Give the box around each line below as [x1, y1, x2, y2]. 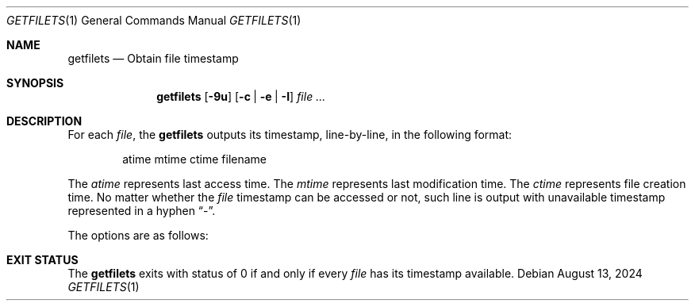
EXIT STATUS [6, 253, 79, 267]
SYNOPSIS [6, 76, 64, 90]
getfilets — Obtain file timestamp [67, 52, 239, 65]
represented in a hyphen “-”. [67, 204, 216, 217]
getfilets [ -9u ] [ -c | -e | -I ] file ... [156, 90, 326, 103]
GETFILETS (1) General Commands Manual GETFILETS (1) [6, 13, 301, 27]
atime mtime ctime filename [122, 152, 267, 166]
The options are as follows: [67, 228, 209, 242]
